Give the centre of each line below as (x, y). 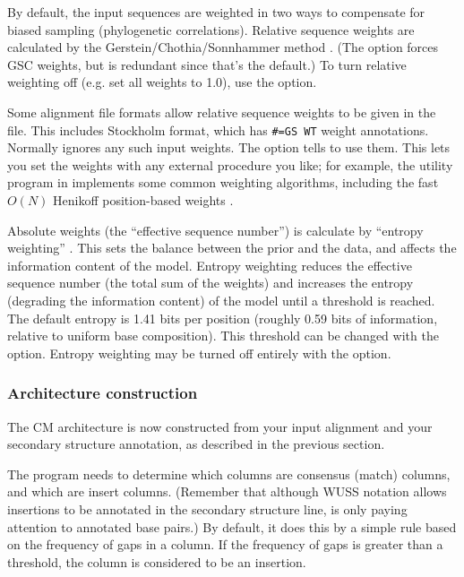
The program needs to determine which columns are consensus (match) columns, (229, 474)
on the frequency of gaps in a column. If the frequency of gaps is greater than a (225, 544)
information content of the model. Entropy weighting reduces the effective (210, 265)
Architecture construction (103, 393)
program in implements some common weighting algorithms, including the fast (223, 182)
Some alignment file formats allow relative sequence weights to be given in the (222, 112)
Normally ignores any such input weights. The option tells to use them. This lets (229, 147)
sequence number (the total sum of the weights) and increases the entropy (211, 283)
